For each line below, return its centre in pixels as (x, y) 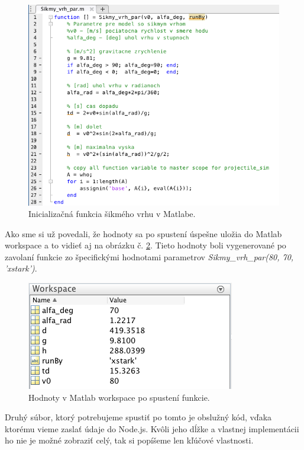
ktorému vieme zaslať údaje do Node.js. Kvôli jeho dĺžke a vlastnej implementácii (152, 428)
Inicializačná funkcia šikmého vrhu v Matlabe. (112, 214)
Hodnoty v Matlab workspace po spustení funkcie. (119, 397)
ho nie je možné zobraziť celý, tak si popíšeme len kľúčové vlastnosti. (129, 440)
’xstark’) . (21, 268)
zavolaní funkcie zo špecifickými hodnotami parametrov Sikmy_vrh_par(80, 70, (149, 256)
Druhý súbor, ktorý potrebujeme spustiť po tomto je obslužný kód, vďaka (138, 417)
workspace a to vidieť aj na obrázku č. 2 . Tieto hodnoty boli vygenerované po (145, 245)
